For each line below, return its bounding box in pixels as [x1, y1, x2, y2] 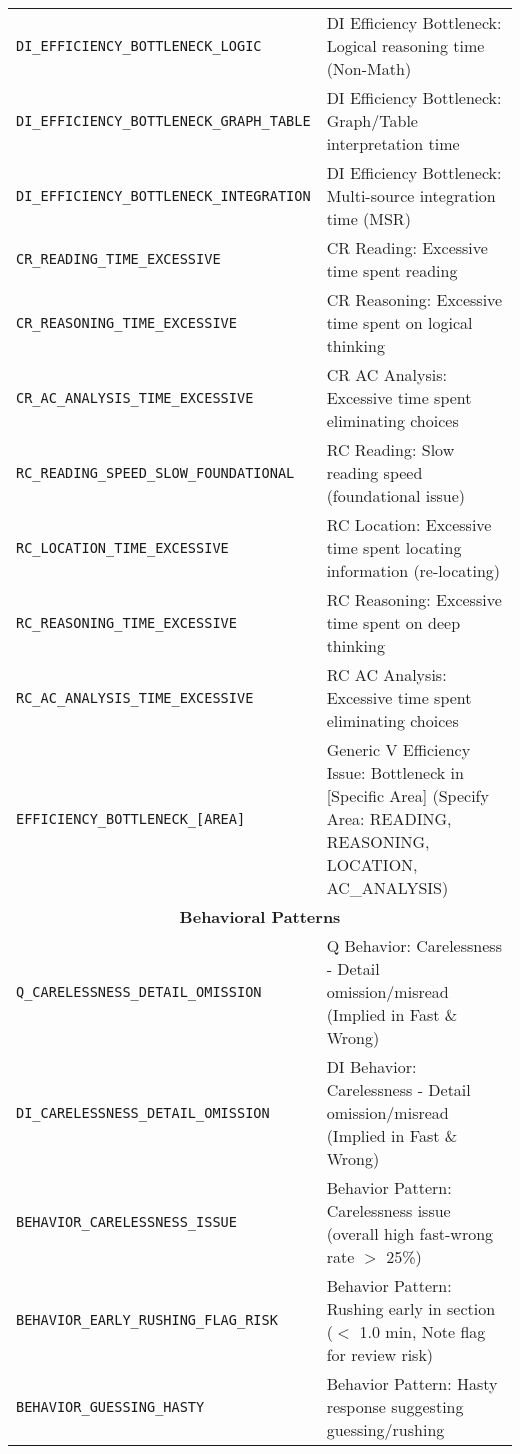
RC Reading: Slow [326, 438, 455, 461]
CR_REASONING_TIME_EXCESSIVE [16, 314, 237, 331]
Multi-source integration [326, 184, 496, 207]
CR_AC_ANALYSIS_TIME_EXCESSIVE [16, 389, 254, 406]
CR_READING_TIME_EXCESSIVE [16, 251, 221, 267]
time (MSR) [326, 207, 411, 230]
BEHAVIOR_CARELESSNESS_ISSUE [16, 1214, 237, 1230]
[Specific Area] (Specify [326, 784, 489, 807]
